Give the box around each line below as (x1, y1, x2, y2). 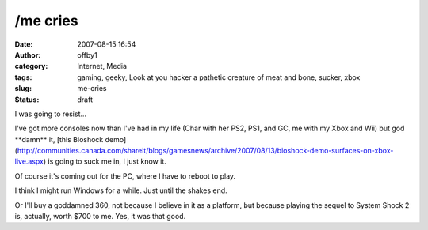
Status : (14, 95, 40, 104)
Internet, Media (77, 62, 127, 71)
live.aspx (14, 156, 44, 166)
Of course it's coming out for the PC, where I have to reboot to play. (14, 171, 236, 181)
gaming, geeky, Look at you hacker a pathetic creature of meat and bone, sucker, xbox (77, 72, 361, 82)
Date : (14, 40, 33, 49)
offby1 (77, 50, 98, 59)
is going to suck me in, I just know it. (48, 156, 166, 166)
